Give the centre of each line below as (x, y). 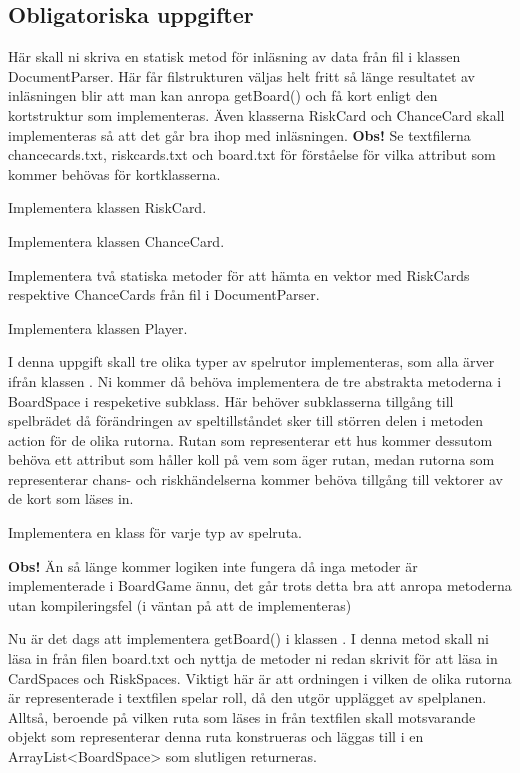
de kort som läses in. (71, 498)
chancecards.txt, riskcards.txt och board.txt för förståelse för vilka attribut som (252, 154)
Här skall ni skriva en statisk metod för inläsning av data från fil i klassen (234, 56)
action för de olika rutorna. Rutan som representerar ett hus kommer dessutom (250, 439)
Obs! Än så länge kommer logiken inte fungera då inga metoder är (213, 565)
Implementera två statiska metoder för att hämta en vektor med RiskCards (239, 274)
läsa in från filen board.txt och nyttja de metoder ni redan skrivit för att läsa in (253, 658)
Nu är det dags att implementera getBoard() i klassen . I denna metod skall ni (248, 638)
